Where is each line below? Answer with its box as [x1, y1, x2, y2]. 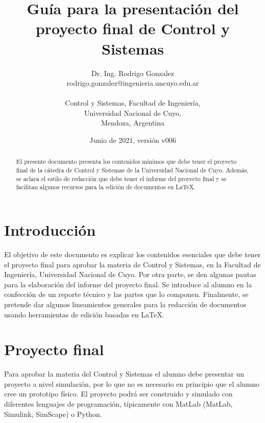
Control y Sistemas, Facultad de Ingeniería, [65, 97, 201, 108]
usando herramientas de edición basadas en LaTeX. [4, 309, 164, 319]
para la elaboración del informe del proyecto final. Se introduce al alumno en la [4, 279, 252, 289]
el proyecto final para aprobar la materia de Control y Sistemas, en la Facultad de [4, 259, 261, 269]
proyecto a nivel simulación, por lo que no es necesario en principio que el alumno [4, 378, 260, 389]
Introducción [4, 219, 96, 240]
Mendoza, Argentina [101, 117, 165, 128]
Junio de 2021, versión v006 [89, 135, 176, 145]
